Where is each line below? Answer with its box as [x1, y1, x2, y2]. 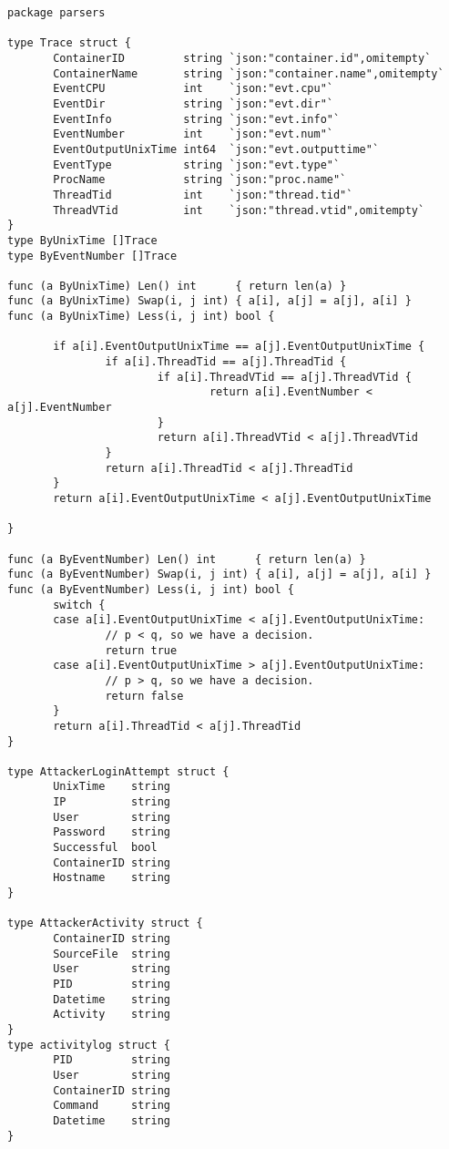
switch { [53, 598, 106, 611]
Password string [53, 826, 170, 839]
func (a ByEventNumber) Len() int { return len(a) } [7, 552, 366, 566]
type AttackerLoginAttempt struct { [7, 764, 230, 778]
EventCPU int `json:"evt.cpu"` [53, 82, 333, 96]
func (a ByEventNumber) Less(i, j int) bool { [7, 582, 294, 596]
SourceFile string [53, 947, 170, 960]
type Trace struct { [7, 36, 132, 50]
